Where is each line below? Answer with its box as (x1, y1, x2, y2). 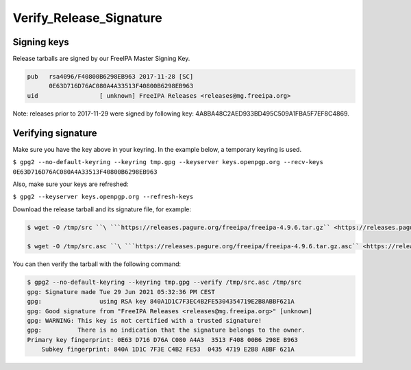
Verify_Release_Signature (12, 10, 162, 25)
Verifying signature (12, 127, 97, 139)
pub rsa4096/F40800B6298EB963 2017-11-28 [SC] (27, 72, 194, 81)
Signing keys (12, 36, 70, 48)
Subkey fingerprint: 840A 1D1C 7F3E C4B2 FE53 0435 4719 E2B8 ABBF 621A (41, 345, 295, 354)
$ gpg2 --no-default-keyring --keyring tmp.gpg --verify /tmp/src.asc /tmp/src (27, 278, 302, 287)
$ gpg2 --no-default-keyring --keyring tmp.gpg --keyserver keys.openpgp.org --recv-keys (12, 158, 323, 166)
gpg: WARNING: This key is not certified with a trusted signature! (27, 317, 262, 324)
